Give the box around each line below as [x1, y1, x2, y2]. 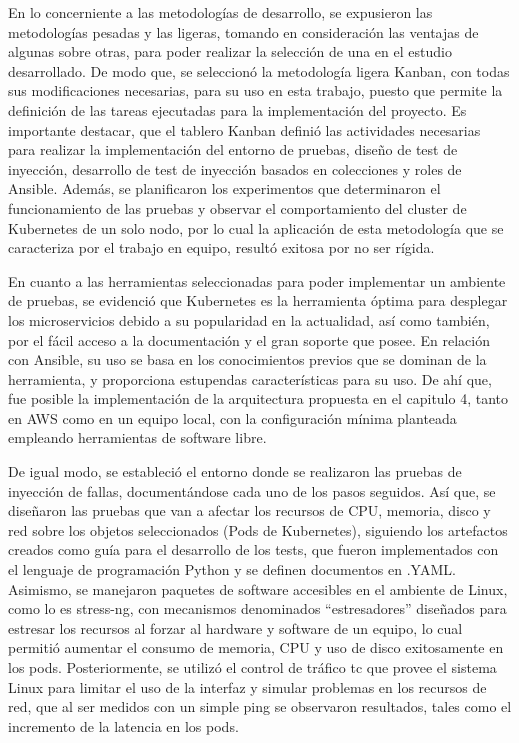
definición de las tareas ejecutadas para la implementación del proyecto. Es [8, 99, 467, 120]
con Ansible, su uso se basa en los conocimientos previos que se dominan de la [8, 349, 487, 370]
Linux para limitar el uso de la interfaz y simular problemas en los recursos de [8, 676, 487, 697]
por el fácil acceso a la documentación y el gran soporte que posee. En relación [8, 329, 490, 350]
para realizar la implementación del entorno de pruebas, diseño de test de [8, 139, 458, 160]
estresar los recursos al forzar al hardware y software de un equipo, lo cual [8, 617, 463, 638]
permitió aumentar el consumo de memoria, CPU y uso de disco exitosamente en [8, 637, 504, 658]
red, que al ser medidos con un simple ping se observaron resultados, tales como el [8, 696, 512, 717]
